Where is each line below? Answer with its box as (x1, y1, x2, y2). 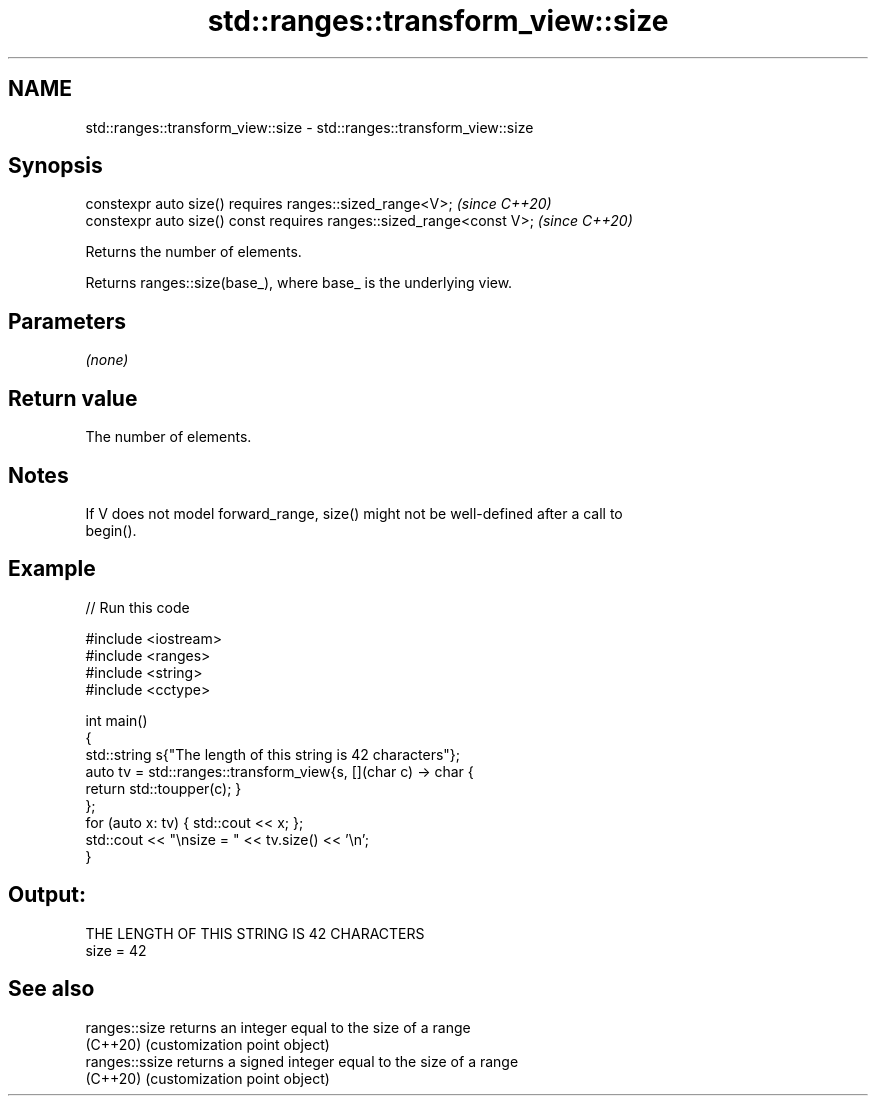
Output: (8, 882, 86, 908)
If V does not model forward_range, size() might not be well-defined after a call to (85, 504, 623, 522)
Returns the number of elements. (85, 243, 302, 261)
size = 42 (85, 941, 147, 959)
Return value (8, 385, 138, 411)
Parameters (8, 308, 126, 334)
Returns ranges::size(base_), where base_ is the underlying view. (85, 274, 513, 292)
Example (8, 556, 96, 582)
